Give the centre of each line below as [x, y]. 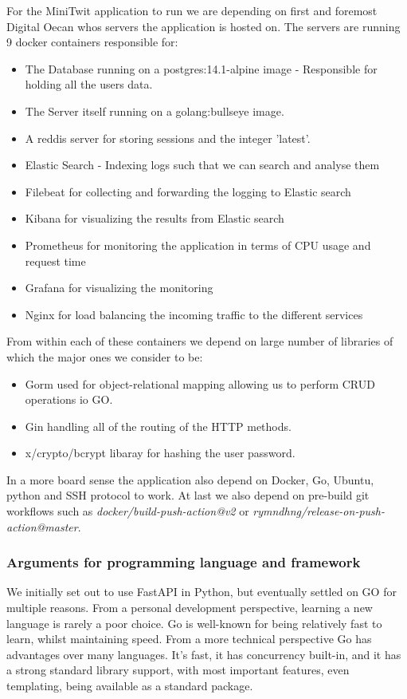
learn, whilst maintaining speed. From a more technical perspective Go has [189, 639]
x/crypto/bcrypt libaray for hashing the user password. [160, 453]
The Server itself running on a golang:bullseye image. [155, 111]
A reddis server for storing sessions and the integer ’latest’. [168, 138]
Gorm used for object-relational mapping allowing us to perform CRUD [200, 383]
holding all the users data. [89, 84]
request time [55, 261]
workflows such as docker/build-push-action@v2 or [128, 511]
